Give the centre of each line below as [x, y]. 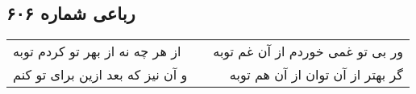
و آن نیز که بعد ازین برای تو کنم [100, 75]
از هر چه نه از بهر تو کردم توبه [97, 51]
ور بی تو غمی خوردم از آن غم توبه [308, 51]
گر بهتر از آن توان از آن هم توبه [316, 75]
